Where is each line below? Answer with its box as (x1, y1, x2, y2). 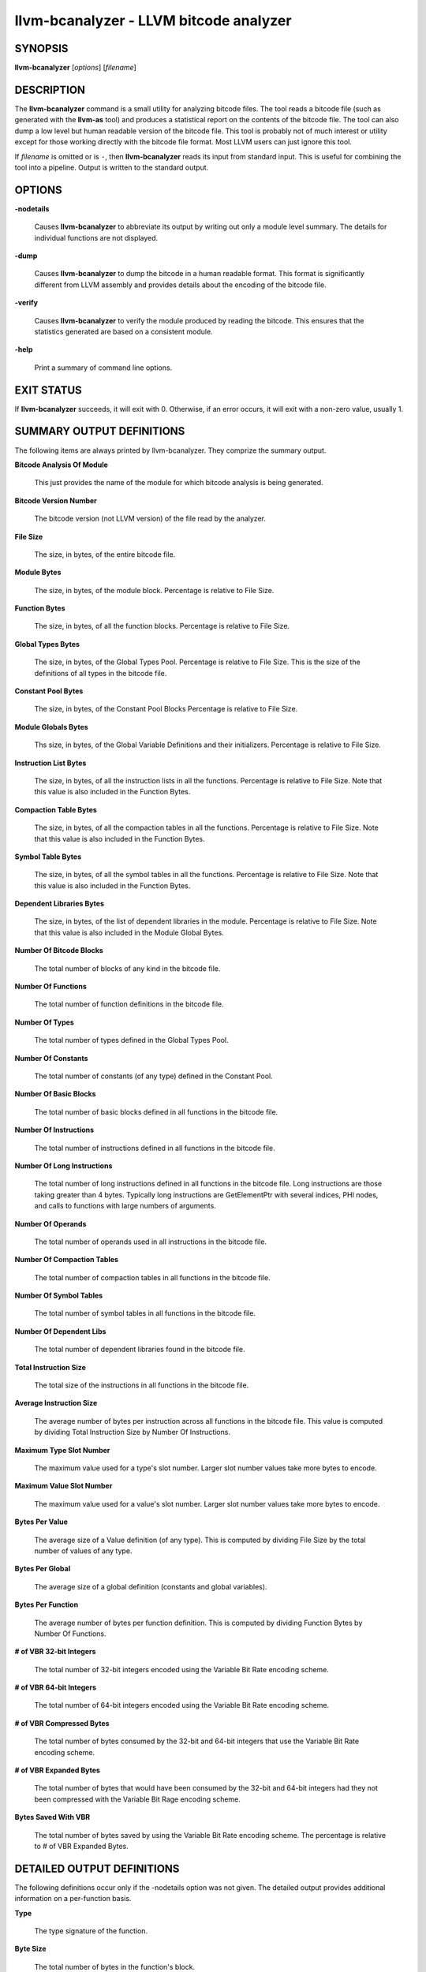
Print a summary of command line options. (34, 363, 173, 372)
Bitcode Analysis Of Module (14, 460, 108, 469)
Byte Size (14, 1944, 47, 1954)
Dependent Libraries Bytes (14, 899, 104, 909)
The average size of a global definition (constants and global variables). (34, 1582, 267, 1591)
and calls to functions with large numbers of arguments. (34, 1201, 216, 1211)
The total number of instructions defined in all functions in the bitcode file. (34, 1143, 275, 1152)
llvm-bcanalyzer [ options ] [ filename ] (14, 63, 137, 73)
